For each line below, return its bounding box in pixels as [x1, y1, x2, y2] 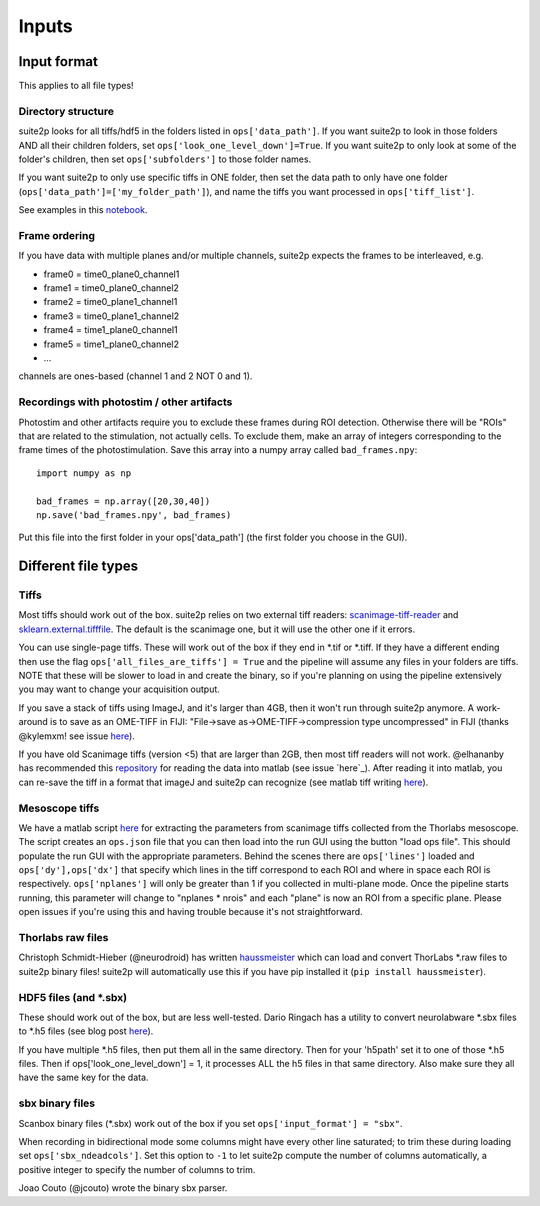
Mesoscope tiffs [18, 801, 100, 815]
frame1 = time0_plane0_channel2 [43, 282, 180, 294]
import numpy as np [36, 467, 132, 479]
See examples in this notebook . [18, 204, 148, 216]
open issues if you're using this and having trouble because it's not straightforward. [18, 906, 364, 918]
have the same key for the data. [18, 1071, 149, 1084]
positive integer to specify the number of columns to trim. [18, 1163, 256, 1175]
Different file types [18, 558, 139, 575]
